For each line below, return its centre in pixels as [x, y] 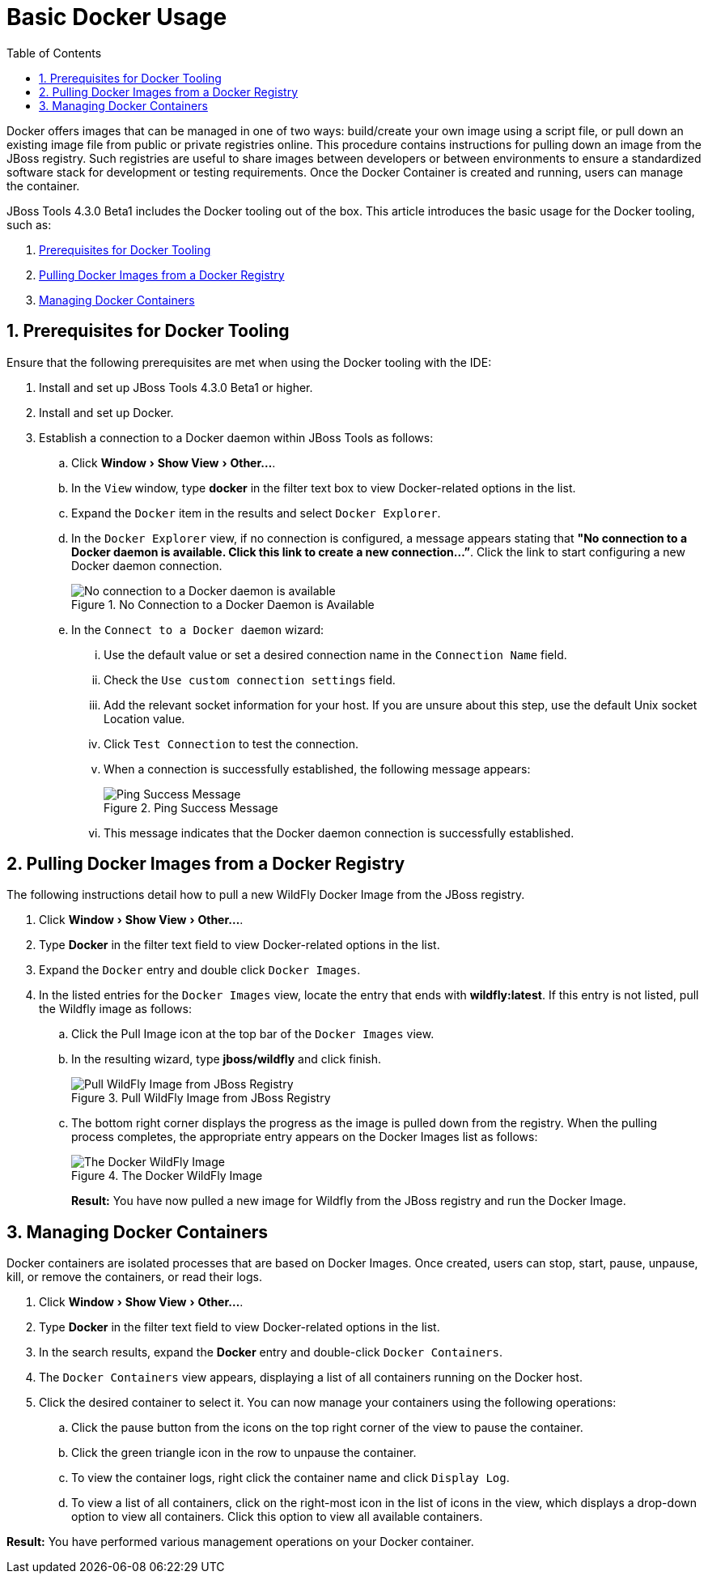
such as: [29, 224]
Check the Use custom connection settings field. [250, 679]
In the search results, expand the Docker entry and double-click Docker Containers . [271, 1352]
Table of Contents [54, 53]
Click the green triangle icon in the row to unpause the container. [244, 1453]
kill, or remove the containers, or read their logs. [135, 1277]
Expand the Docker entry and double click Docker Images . [200, 970]
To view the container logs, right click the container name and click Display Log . [290, 1478]
